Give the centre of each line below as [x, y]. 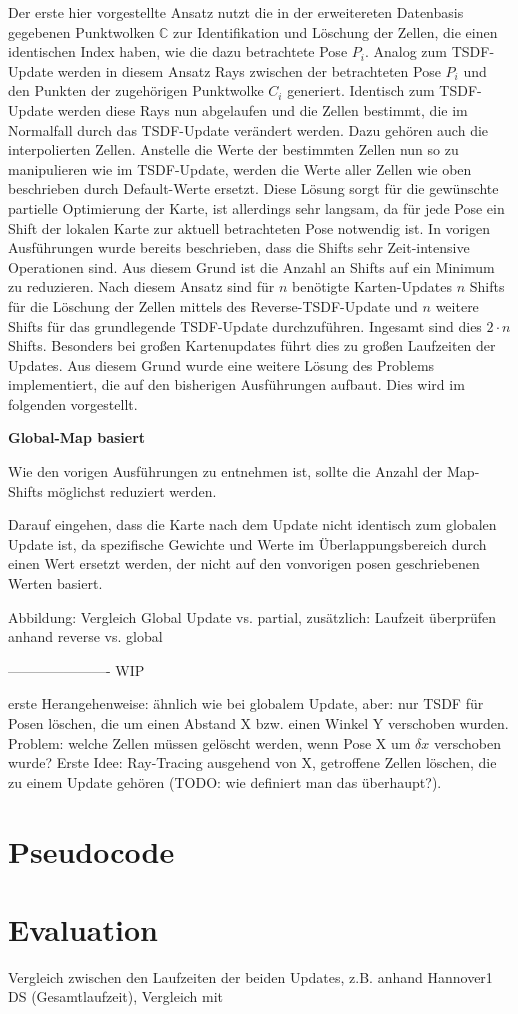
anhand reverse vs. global [85, 636]
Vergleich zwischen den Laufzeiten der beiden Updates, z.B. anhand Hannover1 [250, 976]
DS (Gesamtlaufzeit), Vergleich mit [116, 996]
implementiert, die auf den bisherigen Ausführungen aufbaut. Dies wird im [236, 384]
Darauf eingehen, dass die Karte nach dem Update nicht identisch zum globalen [252, 524]
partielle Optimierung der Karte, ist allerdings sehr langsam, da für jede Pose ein [256, 207]
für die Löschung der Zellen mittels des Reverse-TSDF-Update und [213, 305]
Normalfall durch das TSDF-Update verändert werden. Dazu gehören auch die [248, 129]
